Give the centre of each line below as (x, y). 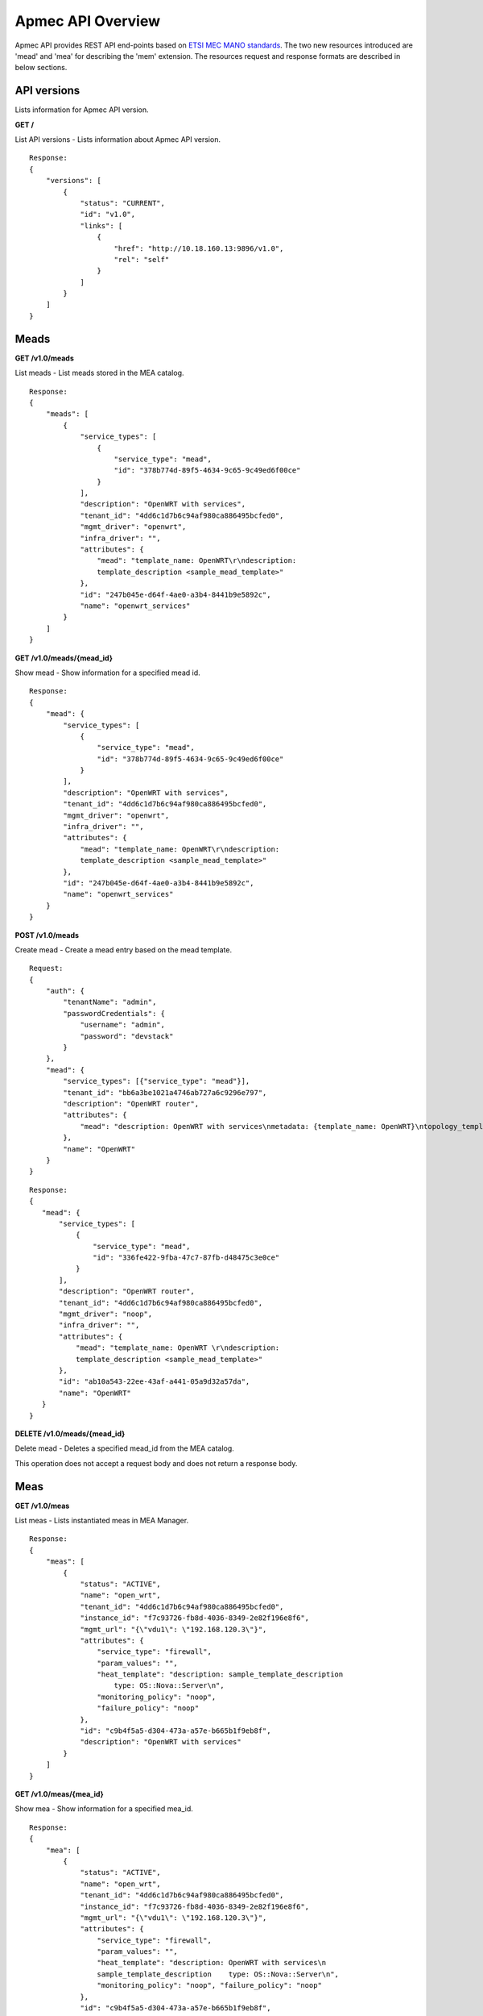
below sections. (41, 68)
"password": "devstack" (127, 1036)
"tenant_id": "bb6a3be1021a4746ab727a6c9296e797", (165, 1092)
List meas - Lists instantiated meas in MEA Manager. (102, 1521)
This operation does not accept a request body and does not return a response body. (156, 1463)
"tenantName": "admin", (110, 1002)
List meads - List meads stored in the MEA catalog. (99, 373)
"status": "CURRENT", (122, 203)
